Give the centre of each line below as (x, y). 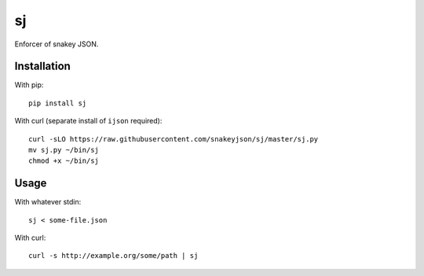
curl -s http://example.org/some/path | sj (113, 256)
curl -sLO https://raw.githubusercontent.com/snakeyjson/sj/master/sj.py (174, 139)
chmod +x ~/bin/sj (64, 161)
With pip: (29, 85)
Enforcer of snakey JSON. (57, 44)
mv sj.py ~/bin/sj (64, 150)
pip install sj (58, 103)
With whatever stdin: (48, 202)
